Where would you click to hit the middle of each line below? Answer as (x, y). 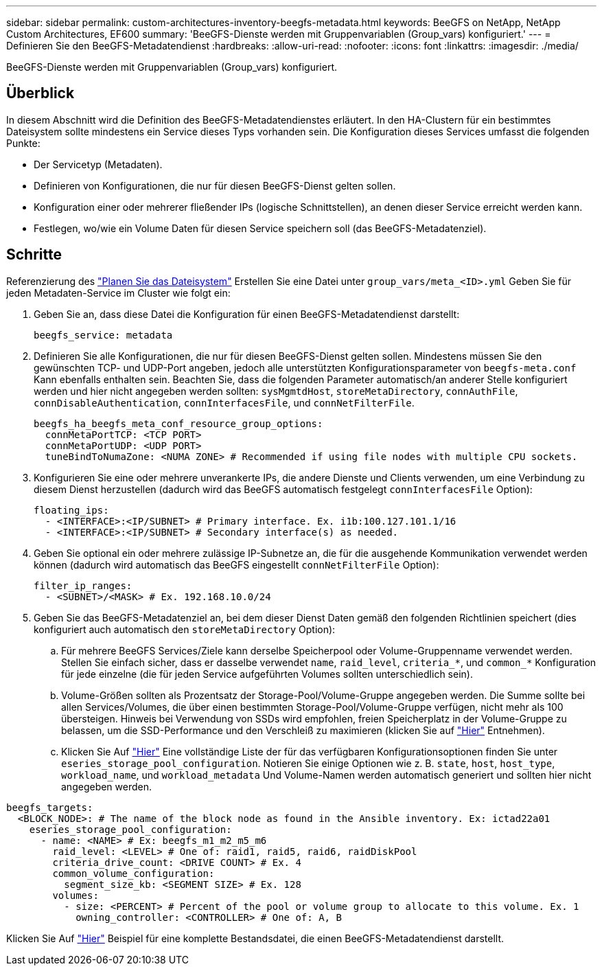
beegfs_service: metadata (103, 335)
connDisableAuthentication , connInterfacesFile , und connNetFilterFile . (224, 402)
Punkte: (23, 143)
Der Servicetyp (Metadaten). (98, 164)
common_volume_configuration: (134, 873)
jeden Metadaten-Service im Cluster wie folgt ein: (118, 293)
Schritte (34, 255)
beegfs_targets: (50, 807)
